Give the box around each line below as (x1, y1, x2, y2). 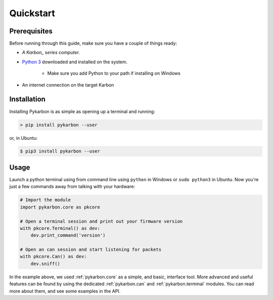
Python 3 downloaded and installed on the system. (22, 59, 128, 65)
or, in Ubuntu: (9, 135, 38, 141)
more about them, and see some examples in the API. (9, 288, 121, 294)
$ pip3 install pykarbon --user (20, 148, 101, 154)
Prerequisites (9, 27, 53, 35)
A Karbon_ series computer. (22, 50, 80, 56)
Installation (9, 95, 45, 104)
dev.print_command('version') (30, 233, 106, 238)
